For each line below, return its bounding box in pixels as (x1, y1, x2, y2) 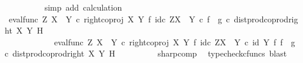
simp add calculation (44, 1, 122, 13)
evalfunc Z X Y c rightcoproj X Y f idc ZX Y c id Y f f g (54, 35, 295, 48)
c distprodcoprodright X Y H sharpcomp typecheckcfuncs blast (5, 47, 287, 59)
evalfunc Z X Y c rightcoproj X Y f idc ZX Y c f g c (8, 12, 230, 25)
